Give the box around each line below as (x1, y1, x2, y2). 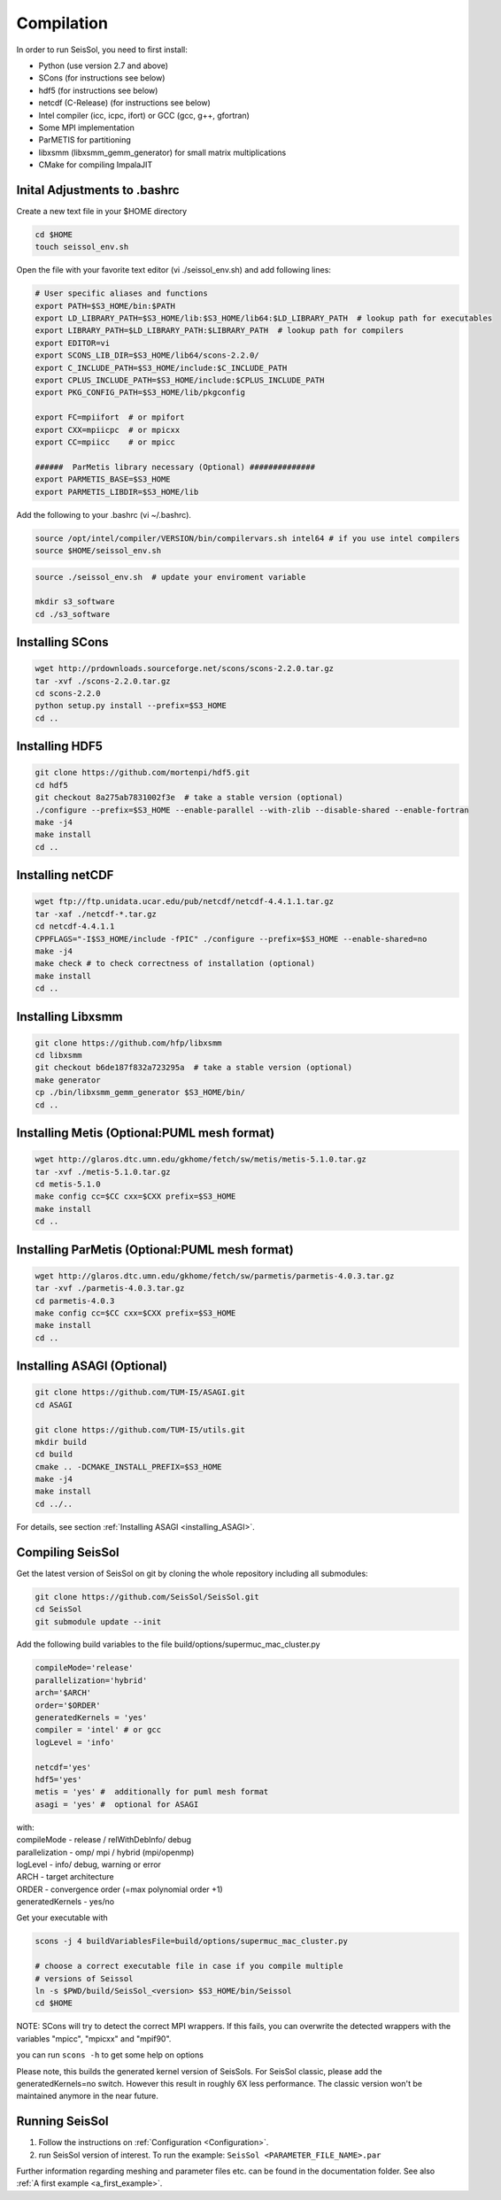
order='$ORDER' (35, 1700, 101, 1710)
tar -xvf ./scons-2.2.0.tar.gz (35, 675, 172, 686)
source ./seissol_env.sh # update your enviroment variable (35, 572, 306, 582)
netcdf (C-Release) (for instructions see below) (38, 97, 212, 108)
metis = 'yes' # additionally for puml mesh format (35, 1787, 269, 1797)
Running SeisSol (16, 2114, 110, 2129)
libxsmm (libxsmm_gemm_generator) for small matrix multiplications (38, 147, 287, 158)
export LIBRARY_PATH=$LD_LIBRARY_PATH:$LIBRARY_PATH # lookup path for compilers (35, 326, 405, 336)
